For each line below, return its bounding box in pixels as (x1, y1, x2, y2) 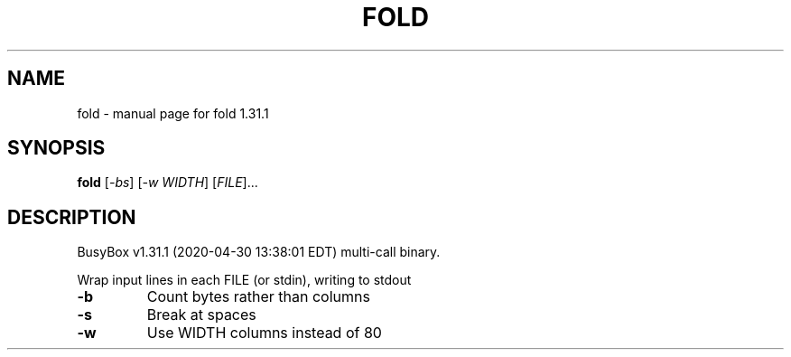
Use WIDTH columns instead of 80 (146, 324, 382, 343)
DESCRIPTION (7, 205, 136, 229)
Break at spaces (146, 305, 256, 324)
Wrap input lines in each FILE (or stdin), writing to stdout (77, 272, 412, 288)
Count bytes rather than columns (146, 287, 370, 306)
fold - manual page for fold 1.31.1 (77, 105, 269, 121)
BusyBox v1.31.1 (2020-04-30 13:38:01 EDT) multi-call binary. (77, 244, 441, 260)
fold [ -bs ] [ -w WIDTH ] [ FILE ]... (77, 174, 258, 191)
